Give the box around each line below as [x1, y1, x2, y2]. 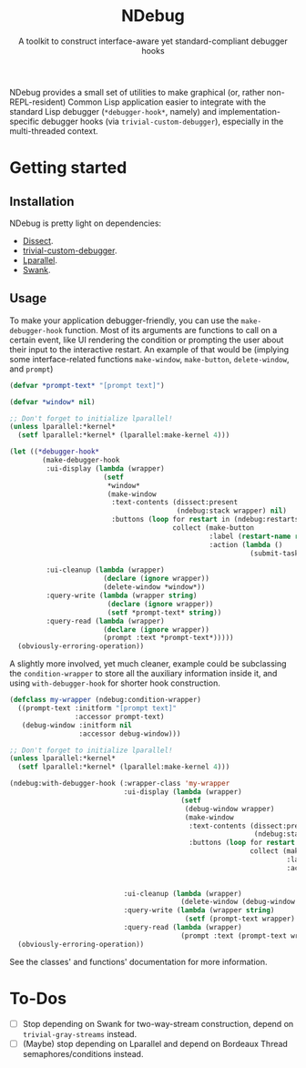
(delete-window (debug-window [180, 898, 296, 907]
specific [9, 116, 40, 127]
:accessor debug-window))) [78, 729, 181, 738]
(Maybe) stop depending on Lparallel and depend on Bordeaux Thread [22, 1038, 289, 1049]
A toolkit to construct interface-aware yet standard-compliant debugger [17, 36, 289, 46]
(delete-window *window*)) [103, 583, 206, 592]
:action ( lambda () [209, 540, 283, 549]
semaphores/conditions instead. [22, 1048, 144, 1059]
